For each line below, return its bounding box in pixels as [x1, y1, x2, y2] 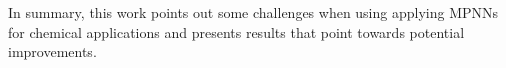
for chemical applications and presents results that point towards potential [8, 21, 465, 42]
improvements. [8, 41, 97, 62]
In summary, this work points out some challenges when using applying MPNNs [8, 2, 499, 22]
